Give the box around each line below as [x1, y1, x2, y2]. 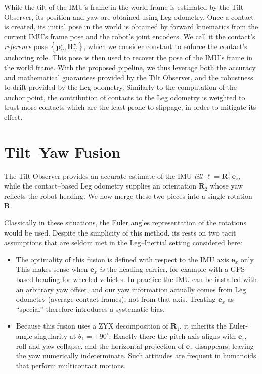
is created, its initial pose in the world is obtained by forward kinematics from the [4, 21, 258, 32]
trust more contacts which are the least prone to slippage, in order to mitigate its [4, 102, 256, 112]
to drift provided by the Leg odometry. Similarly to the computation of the [4, 82, 237, 92]
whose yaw [210, 180, 243, 191]
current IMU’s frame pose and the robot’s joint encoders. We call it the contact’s [4, 31, 255, 41]
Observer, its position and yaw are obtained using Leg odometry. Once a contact [4, 11, 254, 22]
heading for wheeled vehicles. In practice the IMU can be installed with [35, 274, 257, 284]
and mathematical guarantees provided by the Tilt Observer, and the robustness [4, 72, 253, 82]
